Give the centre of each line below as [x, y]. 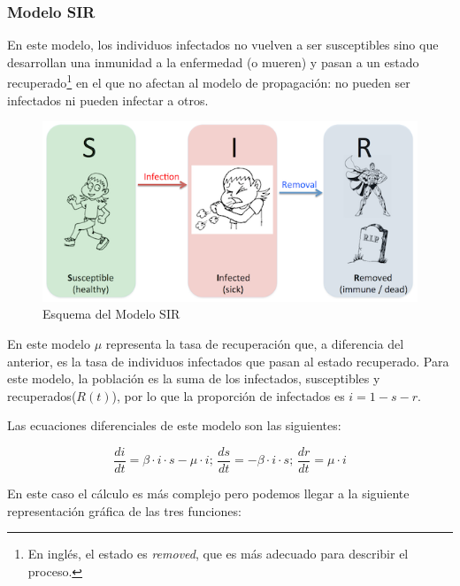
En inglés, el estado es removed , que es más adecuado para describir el [218, 554]
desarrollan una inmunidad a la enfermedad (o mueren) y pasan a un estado [213, 62]
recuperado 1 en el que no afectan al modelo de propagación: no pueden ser [209, 81]
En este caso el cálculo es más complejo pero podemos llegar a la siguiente [208, 493]
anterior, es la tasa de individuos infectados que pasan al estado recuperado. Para [228, 361]
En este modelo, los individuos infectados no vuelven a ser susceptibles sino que [223, 45]
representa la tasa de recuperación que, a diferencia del [255, 343]
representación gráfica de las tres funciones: [124, 510]
